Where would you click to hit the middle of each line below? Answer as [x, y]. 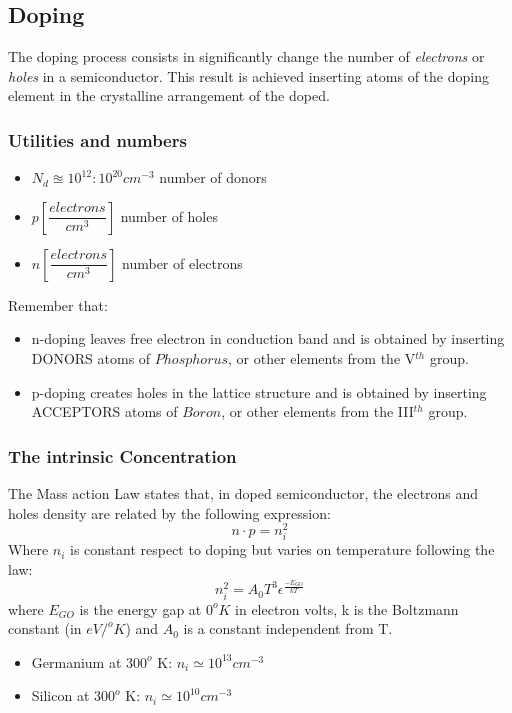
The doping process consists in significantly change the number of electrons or [246, 56]
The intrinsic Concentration [122, 455]
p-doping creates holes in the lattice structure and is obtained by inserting [259, 391]
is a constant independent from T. [288, 628]
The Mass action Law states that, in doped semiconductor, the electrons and [243, 492]
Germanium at [76, 661]
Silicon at [60, 695]
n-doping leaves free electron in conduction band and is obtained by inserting [268, 338]
